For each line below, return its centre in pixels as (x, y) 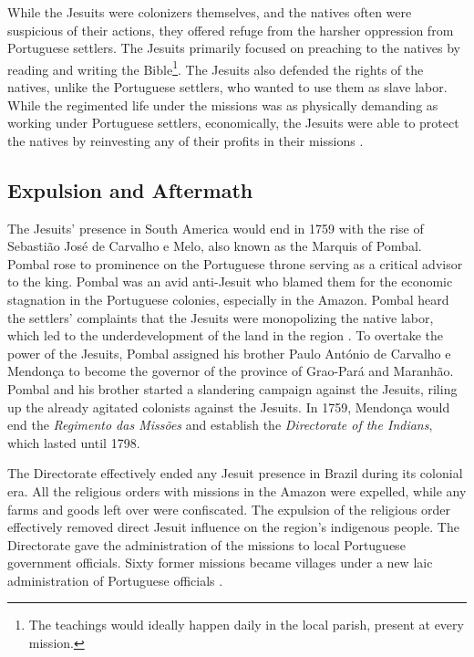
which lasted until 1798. (74, 442)
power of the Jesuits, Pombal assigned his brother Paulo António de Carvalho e (229, 353)
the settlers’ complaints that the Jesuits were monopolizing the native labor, (221, 317)
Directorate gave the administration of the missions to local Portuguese (206, 544)
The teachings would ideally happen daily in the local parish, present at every (246, 625)
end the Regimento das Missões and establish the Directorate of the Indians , (220, 425)
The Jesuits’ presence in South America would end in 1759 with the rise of (216, 228)
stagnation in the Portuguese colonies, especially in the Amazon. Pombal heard (228, 299)
